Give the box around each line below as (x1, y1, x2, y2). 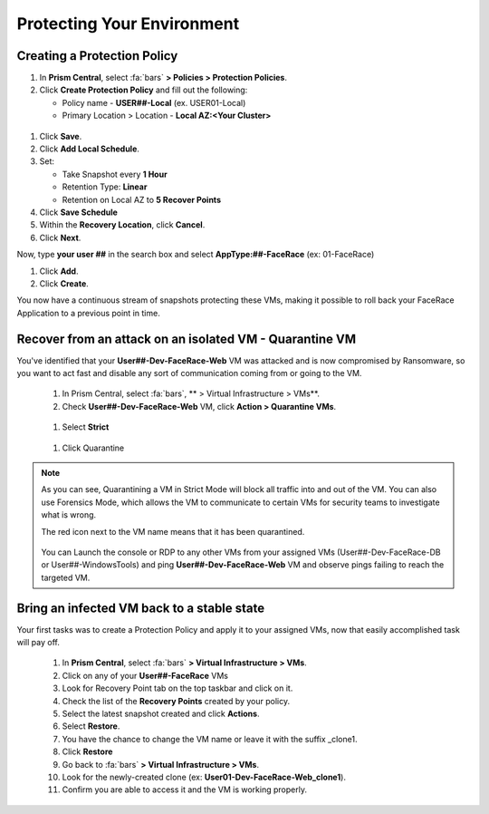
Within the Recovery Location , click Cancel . (39, 219, 206, 230)
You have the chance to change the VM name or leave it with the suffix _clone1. (62, 733, 358, 744)
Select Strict (62, 422, 110, 432)
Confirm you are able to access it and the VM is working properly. (62, 784, 308, 795)
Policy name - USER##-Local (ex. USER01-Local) (62, 97, 246, 108)
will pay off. (16, 636, 61, 647)
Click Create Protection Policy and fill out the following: (39, 84, 248, 95)
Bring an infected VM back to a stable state (16, 600, 265, 615)
